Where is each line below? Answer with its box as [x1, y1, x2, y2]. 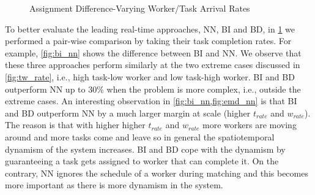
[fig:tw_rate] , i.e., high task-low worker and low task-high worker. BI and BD [5, 70, 295, 83]
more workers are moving [202, 118, 297, 131]
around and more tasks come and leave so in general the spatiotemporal [5, 130, 275, 143]
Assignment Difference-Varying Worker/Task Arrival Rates [29, 2, 250, 14]
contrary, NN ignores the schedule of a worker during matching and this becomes [5, 166, 308, 179]
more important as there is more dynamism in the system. [5, 178, 223, 191]
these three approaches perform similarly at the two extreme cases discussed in [5, 58, 300, 71]
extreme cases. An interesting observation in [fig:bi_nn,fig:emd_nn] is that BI [5, 94, 297, 107]
